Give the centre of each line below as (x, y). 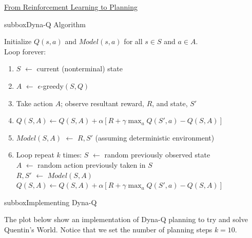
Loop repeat (35, 155)
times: (72, 155)
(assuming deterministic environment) (155, 137)
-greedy (52, 85)
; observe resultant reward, (102, 103)
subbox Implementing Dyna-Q (51, 202)
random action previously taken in (92, 164)
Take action (34, 103)
